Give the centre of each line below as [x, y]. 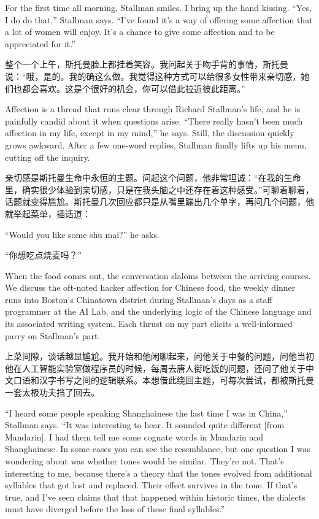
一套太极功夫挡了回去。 [52, 392]
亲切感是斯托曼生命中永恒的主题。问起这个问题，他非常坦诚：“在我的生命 [153, 178]
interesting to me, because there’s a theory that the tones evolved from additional [159, 473]
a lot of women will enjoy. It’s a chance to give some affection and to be [140, 32]
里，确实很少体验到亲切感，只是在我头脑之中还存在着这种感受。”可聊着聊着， [159, 189]
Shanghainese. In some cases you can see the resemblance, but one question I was [158, 449]
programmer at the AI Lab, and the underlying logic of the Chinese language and [158, 311]
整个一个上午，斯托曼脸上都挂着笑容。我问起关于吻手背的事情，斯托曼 [147, 64]
